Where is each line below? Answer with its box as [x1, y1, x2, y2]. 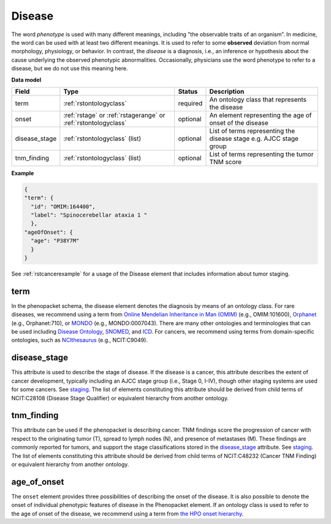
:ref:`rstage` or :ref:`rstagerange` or [63, 111, 165, 119]
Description [209, 87, 245, 95]
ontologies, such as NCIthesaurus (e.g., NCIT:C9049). [11, 337, 148, 344]
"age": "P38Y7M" [31, 238, 80, 244]
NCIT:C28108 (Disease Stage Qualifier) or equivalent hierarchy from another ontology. [11, 394, 229, 402]
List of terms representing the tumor [209, 150, 314, 159]
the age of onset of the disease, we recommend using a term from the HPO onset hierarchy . [11, 510, 244, 517]
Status [178, 87, 198, 95]
